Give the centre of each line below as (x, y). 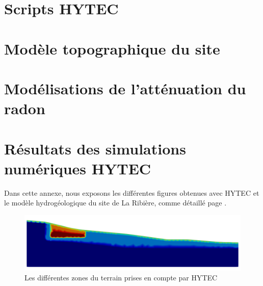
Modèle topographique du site (112, 48)
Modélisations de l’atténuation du (125, 88)
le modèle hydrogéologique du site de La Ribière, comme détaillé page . (115, 203)
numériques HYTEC (78, 168)
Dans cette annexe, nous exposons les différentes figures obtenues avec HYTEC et (132, 192)
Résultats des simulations (95, 148)
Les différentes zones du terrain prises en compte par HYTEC (121, 278)
